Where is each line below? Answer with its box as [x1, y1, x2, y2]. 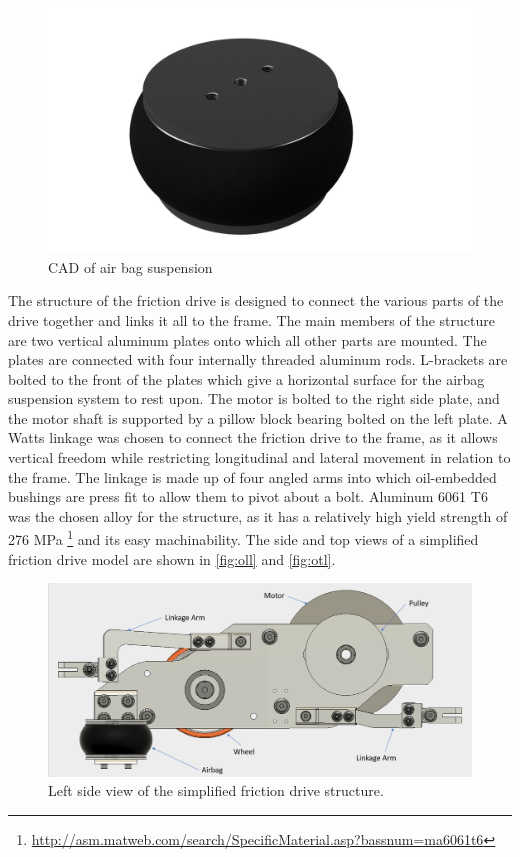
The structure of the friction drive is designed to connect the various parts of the [8, 290, 504, 311]
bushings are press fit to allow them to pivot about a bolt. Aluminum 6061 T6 [8, 486, 488, 507]
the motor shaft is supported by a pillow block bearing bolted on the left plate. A [8, 407, 508, 428]
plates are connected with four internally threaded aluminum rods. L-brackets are [8, 349, 508, 370]
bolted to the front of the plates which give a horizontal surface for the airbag [8, 368, 485, 389]
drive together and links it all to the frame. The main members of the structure [8, 309, 495, 330]
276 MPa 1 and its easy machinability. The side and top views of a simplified [8, 526, 479, 550]
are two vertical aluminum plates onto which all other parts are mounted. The [8, 329, 487, 350]
